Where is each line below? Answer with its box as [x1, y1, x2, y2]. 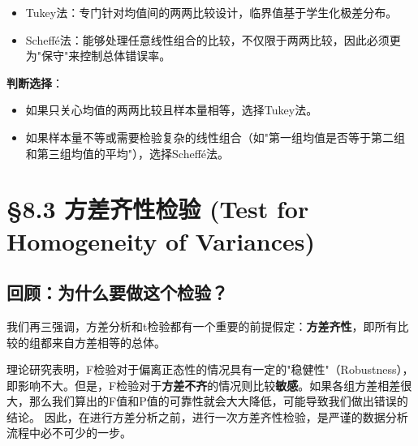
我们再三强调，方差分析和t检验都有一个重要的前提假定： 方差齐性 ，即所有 [6, 317, 398, 334]
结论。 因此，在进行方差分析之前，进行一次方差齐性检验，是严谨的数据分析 [6, 408, 408, 425]
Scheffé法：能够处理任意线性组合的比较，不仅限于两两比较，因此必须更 [25, 31, 401, 48]
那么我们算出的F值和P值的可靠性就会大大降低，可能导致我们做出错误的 [28, 392, 408, 410]
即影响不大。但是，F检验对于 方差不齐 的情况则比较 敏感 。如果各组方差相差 [6, 376, 401, 393]
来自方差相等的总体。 [51, 333, 166, 350]
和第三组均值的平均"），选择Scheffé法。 [25, 144, 230, 161]
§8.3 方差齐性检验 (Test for [6, 192, 309, 225]
